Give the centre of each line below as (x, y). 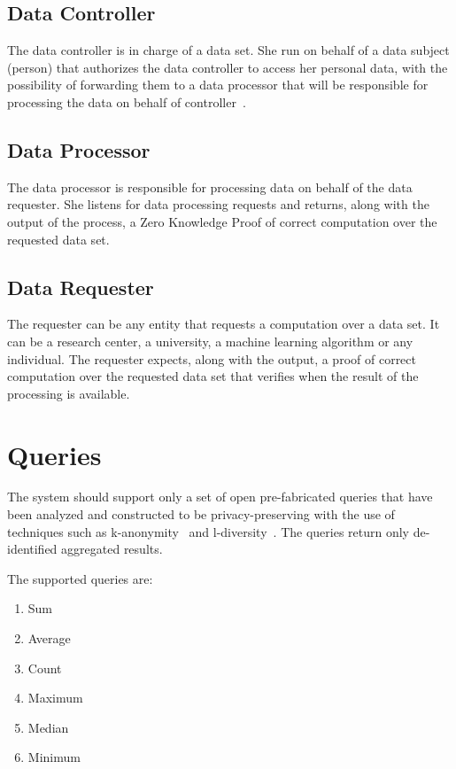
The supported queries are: (80, 578)
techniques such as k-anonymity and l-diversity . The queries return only (209, 531)
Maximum (55, 698)
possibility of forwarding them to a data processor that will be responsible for (218, 85)
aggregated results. (112, 549)
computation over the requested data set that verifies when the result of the (213, 376)
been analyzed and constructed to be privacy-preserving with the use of (201, 514)
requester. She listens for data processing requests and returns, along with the (218, 204)
